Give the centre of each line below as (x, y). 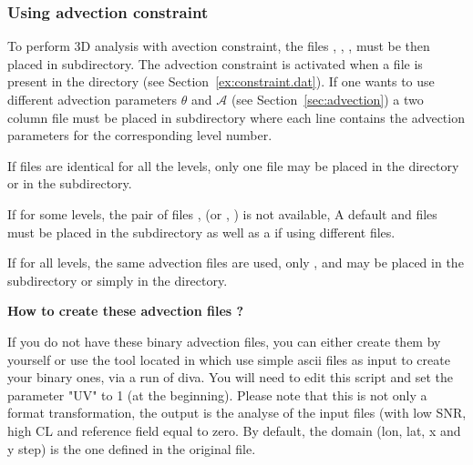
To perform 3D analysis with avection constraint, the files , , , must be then (219, 46)
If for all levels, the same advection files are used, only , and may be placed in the (236, 263)
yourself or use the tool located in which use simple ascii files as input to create (229, 359)
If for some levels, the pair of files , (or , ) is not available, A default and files (222, 213)
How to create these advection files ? (126, 311)
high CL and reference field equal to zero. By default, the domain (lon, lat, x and (234, 430)
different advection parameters (93, 99)
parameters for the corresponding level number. (140, 135)
